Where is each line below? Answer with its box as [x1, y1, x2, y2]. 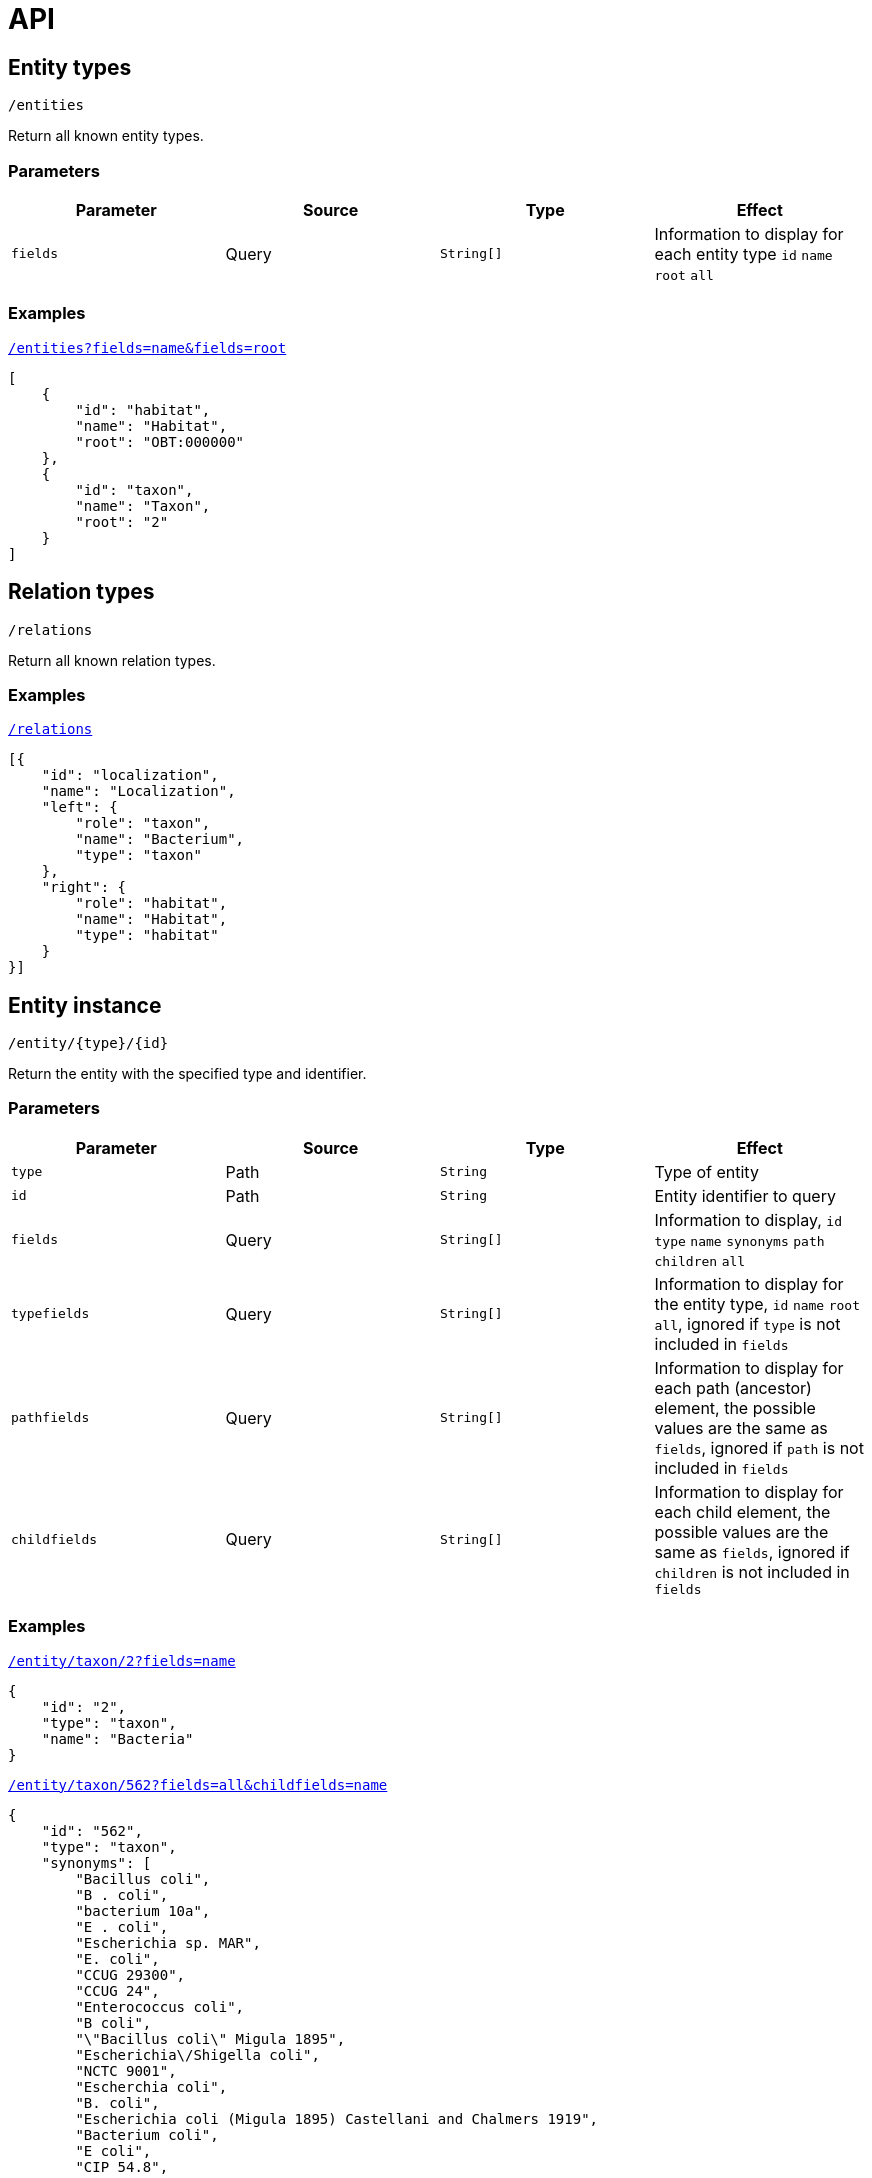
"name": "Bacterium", [75, 831, 245, 848]
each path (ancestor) [654, 1377, 812, 1398]
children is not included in [654, 1561, 850, 1582]
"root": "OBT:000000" [75, 433, 245, 450]
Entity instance [8, 992, 162, 1018]
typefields [11, 1306, 90, 1322]
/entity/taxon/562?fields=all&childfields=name [8, 1776, 388, 1793]
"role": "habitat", [75, 895, 228, 912]
